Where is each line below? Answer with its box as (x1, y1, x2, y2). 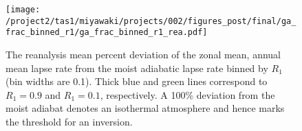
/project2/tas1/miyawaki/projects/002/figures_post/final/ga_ (6, 16, 296, 26)
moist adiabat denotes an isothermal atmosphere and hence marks (6, 101, 285, 115)
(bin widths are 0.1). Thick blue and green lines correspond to (6, 74, 268, 88)
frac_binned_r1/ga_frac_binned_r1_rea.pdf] (6, 27, 208, 38)
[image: (6, 5, 41, 14)
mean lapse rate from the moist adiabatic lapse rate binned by (6, 60, 268, 75)
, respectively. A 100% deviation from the (100, 87, 275, 102)
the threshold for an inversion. (6, 114, 133, 128)
